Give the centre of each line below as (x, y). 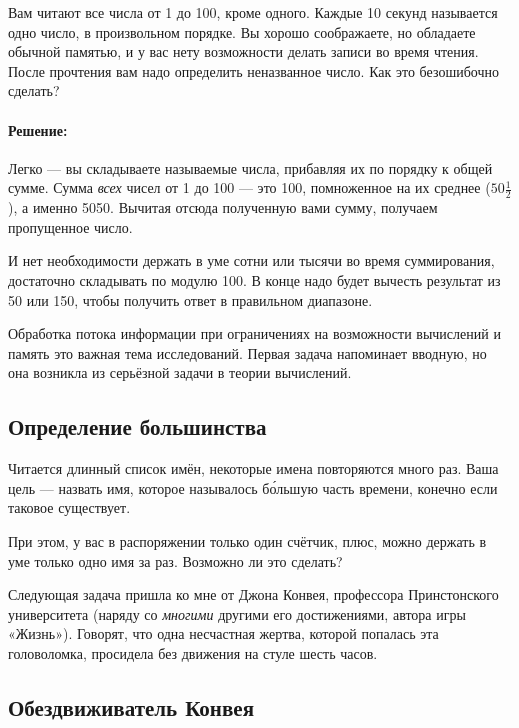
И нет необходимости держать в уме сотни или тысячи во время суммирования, (251, 260)
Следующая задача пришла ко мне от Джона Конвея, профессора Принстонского (253, 594)
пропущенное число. (70, 226)
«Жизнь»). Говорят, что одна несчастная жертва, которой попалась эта (223, 633)
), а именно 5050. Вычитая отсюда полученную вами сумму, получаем (223, 207)
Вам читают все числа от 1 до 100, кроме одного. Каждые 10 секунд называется (253, 12)
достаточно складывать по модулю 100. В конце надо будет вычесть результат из (254, 279)
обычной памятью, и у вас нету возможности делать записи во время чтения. (243, 51)
